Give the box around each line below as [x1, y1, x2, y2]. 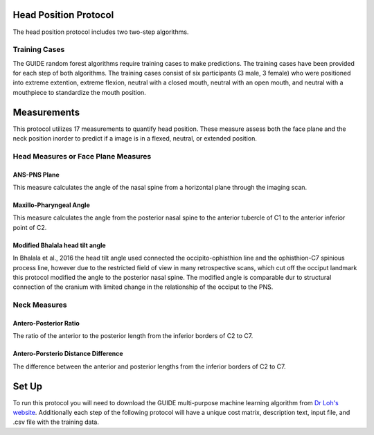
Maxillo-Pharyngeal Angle [12, 201, 90, 209]
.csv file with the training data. [12, 418, 100, 426]
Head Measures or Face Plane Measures [12, 151, 152, 161]
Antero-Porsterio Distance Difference [12, 350, 124, 358]
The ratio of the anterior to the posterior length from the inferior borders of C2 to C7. [12, 332, 253, 340]
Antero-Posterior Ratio [12, 319, 80, 327]
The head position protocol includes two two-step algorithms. [12, 28, 189, 36]
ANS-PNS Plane [12, 170, 60, 179]
